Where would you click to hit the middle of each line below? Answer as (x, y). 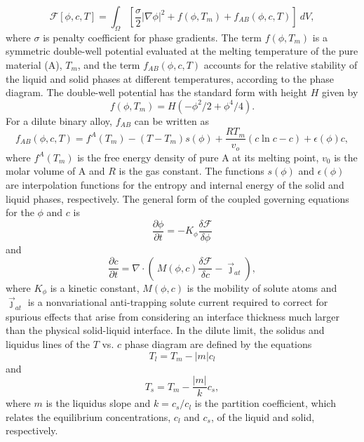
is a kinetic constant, (95, 287)
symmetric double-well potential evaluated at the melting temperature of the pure (182, 51)
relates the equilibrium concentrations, (88, 416)
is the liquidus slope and (98, 403)
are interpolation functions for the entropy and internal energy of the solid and (175, 185)
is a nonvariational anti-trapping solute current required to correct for (178, 301)
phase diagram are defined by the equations (218, 343)
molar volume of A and (55, 171)
